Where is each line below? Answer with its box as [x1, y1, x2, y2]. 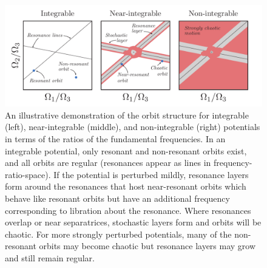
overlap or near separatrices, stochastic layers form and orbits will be [5, 216, 262, 228]
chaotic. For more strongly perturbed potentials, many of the [5, 227, 232, 240]
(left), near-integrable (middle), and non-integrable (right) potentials [5, 120, 260, 133]
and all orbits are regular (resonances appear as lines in [5, 156, 211, 169]
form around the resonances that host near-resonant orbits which [5, 180, 246, 193]
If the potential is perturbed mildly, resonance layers [53, 168, 249, 180]
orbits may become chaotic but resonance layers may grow [39, 239, 256, 252]
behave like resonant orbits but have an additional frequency [5, 192, 230, 205]
